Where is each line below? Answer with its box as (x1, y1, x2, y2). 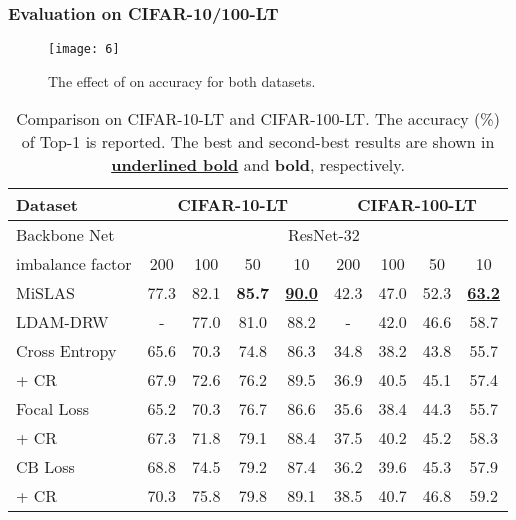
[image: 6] (48, 42, 120, 57)
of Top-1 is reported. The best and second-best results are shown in (21, 130, 495, 154)
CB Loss (16, 455, 75, 479)
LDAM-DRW (16, 310, 109, 334)
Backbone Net (16, 223, 115, 247)
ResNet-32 (287, 223, 360, 247)
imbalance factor (16, 252, 132, 276)
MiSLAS (16, 281, 75, 305)
